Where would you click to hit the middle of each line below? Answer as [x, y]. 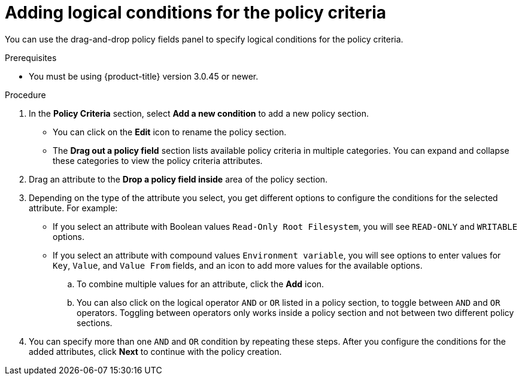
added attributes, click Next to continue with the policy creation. [155, 351]
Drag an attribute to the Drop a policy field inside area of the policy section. [178, 179]
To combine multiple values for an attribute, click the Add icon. [201, 284]
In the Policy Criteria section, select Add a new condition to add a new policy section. [199, 113]
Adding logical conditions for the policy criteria [196, 13]
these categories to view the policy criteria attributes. [158, 160]
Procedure [25, 95]
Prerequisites [31, 57]
